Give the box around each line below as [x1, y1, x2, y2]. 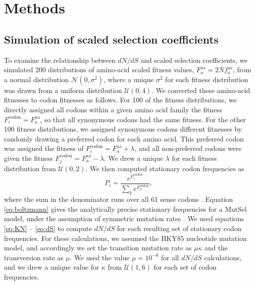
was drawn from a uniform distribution [4, 85, 122, 95]
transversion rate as [4, 252, 64, 262]
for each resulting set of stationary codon [117, 223, 242, 233]
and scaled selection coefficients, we [141, 54, 248, 65]
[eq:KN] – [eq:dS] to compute [4, 223, 92, 233]
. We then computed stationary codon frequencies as [85, 163, 245, 173]
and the [204, 242, 228, 253]
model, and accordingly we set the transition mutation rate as [4, 242, 192, 253]
